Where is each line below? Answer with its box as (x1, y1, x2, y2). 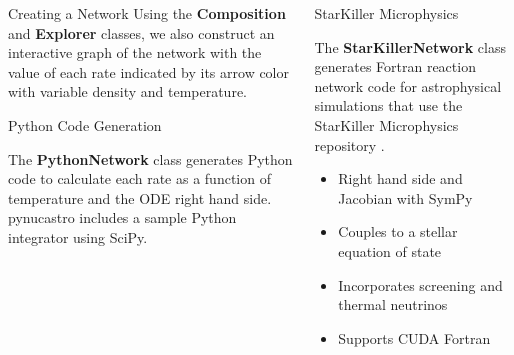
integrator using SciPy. (8, 226, 148, 247)
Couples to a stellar (338, 221, 458, 242)
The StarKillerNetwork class (314, 36, 506, 57)
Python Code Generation (8, 114, 162, 135)
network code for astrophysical (314, 75, 502, 96)
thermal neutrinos (338, 294, 448, 315)
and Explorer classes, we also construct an (8, 22, 275, 43)
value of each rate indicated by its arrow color (8, 61, 289, 82)
